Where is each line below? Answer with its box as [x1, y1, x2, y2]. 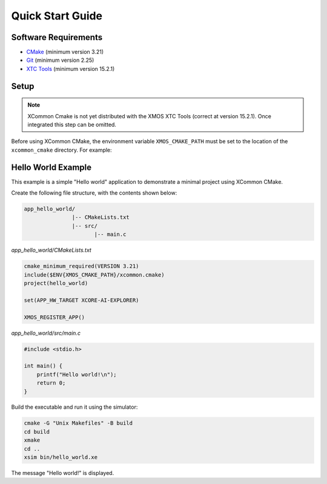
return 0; [36, 380, 66, 386]
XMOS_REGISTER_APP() [24, 314, 85, 321]
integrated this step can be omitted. [27, 121, 116, 129]
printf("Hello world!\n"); [36, 371, 117, 378]
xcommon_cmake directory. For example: [11, 146, 112, 153]
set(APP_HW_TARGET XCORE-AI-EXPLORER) [24, 297, 139, 303]
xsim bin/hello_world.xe [24, 454, 98, 461]
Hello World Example [11, 162, 92, 172]
